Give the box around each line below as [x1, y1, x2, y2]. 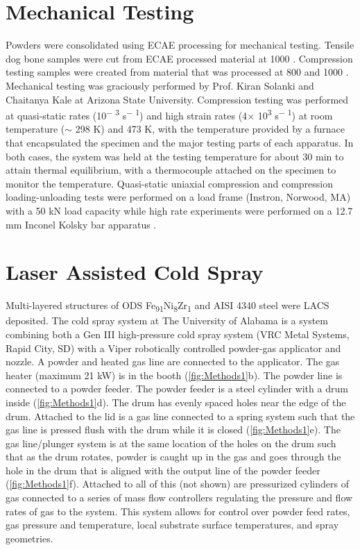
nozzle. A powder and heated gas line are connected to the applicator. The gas [6, 354, 340, 369]
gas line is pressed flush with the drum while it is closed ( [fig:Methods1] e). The [6, 422, 341, 437]
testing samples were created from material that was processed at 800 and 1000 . [6, 65, 349, 79]
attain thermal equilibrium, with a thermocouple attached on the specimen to [6, 162, 336, 177]
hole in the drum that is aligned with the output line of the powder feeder [6, 462, 320, 477]
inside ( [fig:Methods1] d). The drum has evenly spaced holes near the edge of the [6, 394, 346, 409]
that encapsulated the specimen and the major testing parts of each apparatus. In [6, 135, 354, 149]
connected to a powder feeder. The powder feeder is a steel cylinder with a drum [6, 381, 348, 396]
